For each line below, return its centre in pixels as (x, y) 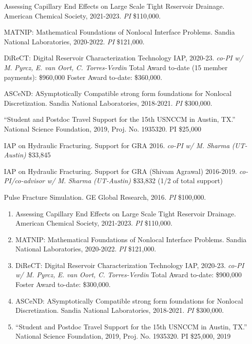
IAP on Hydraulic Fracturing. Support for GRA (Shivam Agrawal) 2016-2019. (121, 171)
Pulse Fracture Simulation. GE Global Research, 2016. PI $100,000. (105, 197)
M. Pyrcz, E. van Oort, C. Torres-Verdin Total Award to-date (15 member (116, 67)
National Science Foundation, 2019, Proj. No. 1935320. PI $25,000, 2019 (123, 336)
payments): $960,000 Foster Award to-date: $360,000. (83, 77)
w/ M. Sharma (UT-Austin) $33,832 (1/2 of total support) (135, 181)
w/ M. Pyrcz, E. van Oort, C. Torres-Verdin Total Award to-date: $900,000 (128, 275)
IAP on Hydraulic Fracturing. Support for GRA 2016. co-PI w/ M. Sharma (117, 145)
